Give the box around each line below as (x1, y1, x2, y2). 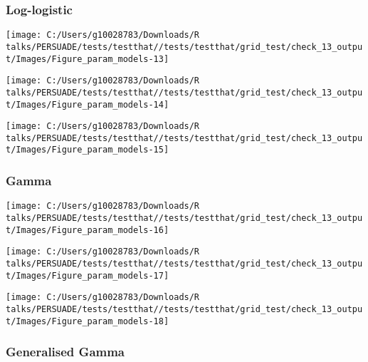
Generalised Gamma (6, 343, 125, 361)
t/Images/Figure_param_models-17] (6, 270, 169, 281)
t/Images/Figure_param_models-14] (6, 99, 169, 110)
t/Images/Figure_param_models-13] (6, 53, 169, 64)
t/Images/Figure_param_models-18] (6, 316, 169, 326)
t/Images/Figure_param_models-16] (6, 224, 169, 235)
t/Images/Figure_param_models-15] (6, 145, 169, 155)
